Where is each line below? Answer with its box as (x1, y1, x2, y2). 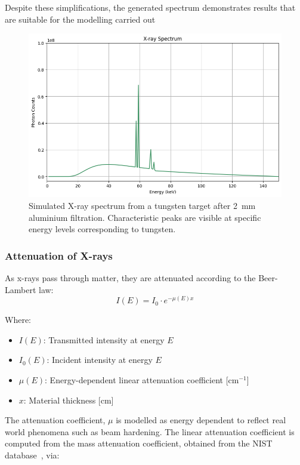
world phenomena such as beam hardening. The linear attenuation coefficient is (5, 425, 295, 438)
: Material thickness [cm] (23, 393, 114, 406)
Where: (5, 313, 31, 326)
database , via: (5, 448, 60, 461)
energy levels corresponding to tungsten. (29, 223, 176, 235)
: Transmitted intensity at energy (43, 333, 165, 346)
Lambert (5, 283, 36, 295)
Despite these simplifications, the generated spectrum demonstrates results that (5, 1, 296, 13)
